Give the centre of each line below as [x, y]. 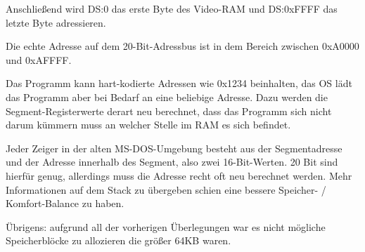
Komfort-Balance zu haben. [65, 203]
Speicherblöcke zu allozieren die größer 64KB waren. [119, 240]
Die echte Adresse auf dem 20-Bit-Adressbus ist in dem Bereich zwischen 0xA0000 [182, 46]
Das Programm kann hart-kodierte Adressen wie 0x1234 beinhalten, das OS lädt [179, 83]
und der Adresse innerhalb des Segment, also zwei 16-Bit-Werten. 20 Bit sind [172, 162]
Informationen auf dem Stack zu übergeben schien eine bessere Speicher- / [166, 189]
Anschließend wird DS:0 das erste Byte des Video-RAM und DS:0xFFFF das [172, 8]
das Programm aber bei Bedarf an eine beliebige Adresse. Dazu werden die [167, 97]
